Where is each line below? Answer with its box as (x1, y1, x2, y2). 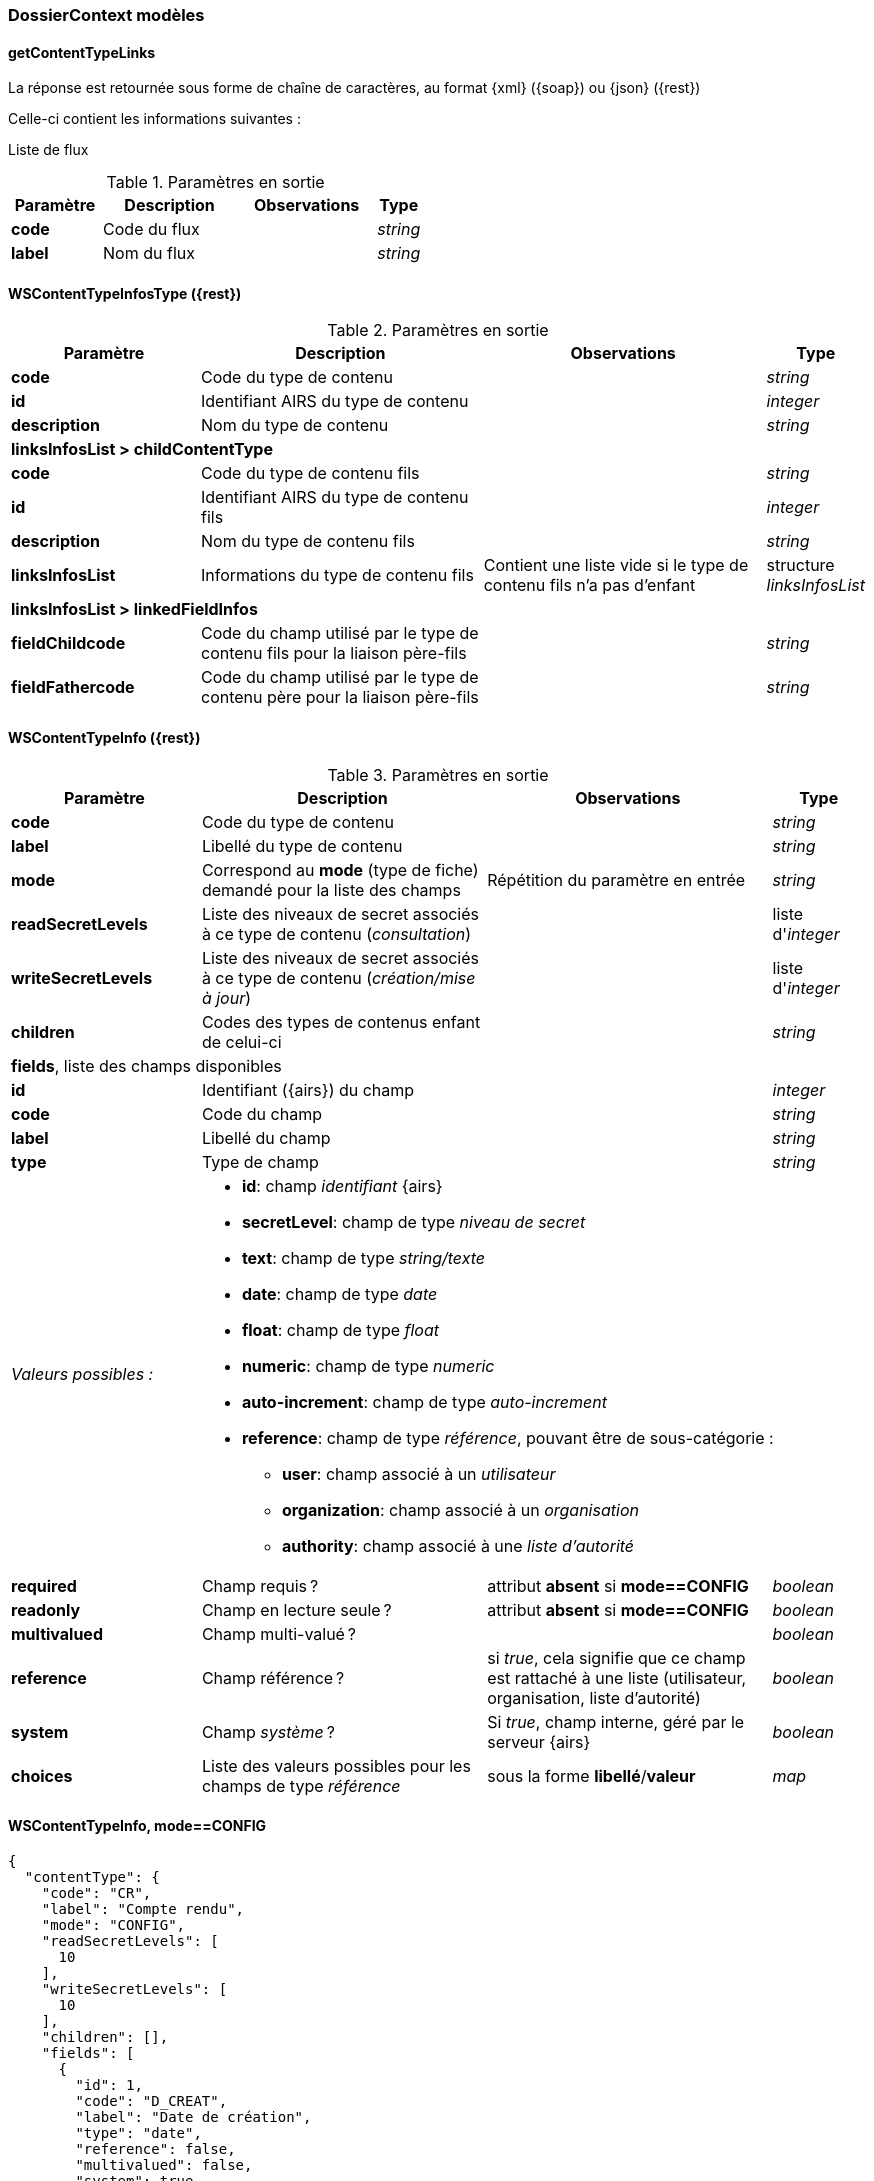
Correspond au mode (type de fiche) (201, 859, 479, 880)
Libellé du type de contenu (201, 835, 403, 856)
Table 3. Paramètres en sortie (327, 764, 549, 785)
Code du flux (103, 219, 200, 240)
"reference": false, (75, 2140, 236, 2157)
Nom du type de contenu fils (200, 531, 415, 552)
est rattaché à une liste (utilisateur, (487, 1667, 747, 1688)
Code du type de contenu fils (200, 463, 420, 484)
